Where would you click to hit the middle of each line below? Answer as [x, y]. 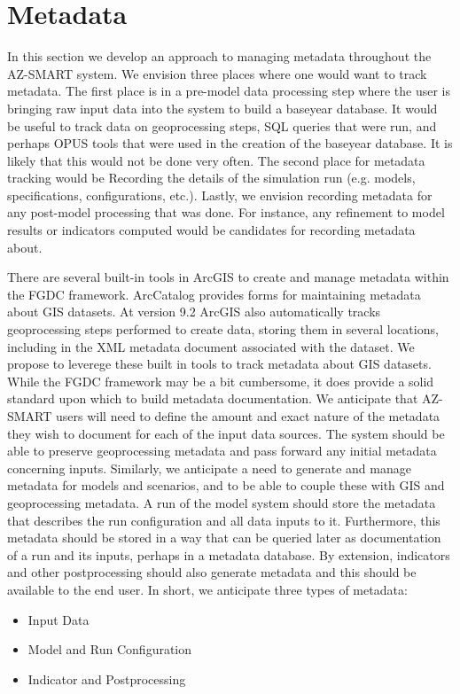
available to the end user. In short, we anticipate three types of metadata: [207, 589]
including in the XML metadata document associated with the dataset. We [211, 346]
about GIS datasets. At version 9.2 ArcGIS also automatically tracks [194, 312]
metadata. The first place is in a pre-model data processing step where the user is [229, 91]
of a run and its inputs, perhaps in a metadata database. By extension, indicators [229, 554]
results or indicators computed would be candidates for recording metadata [211, 230]
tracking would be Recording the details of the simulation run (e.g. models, [211, 178]
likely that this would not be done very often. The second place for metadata [216, 160]
